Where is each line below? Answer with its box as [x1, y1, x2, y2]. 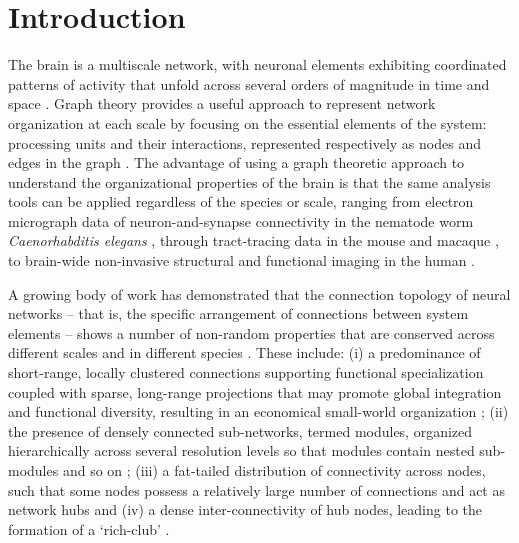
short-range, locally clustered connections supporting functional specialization [8, 362, 484, 383]
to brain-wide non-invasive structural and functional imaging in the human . [8, 250, 476, 271]
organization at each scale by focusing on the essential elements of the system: [8, 112, 487, 133]
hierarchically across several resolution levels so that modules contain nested [8, 440, 475, 461]
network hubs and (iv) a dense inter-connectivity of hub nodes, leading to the [8, 499, 482, 520]
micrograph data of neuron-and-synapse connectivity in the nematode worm [8, 210, 474, 231]
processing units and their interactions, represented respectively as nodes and [8, 132, 481, 153]
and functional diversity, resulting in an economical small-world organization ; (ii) [8, 401, 509, 422]
